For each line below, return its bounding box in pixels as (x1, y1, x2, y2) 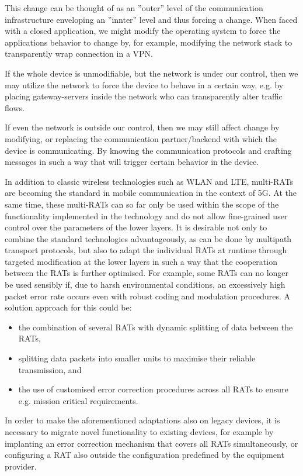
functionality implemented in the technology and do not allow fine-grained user (5, 209, 288, 222)
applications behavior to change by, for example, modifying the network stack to (5, 36, 292, 48)
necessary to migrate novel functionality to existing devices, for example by (5, 426, 274, 437)
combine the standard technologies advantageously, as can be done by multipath (5, 232, 292, 244)
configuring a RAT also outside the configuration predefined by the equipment (5, 449, 284, 461)
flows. (5, 101, 25, 113)
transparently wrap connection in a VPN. (5, 47, 153, 60)
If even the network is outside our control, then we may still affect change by (5, 121, 280, 133)
